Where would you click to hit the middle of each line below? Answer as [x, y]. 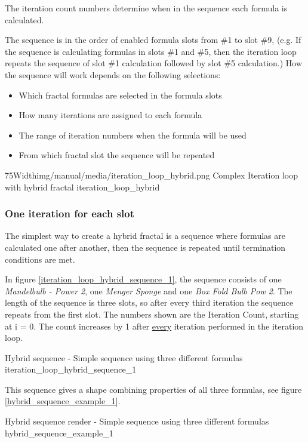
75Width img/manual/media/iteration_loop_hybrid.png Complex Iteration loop [152, 175]
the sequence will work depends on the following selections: [113, 74]
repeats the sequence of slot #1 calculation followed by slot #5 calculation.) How [154, 63]
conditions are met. [40, 259]
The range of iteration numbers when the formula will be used [133, 135]
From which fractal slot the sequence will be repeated [117, 155]
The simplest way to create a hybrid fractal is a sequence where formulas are [145, 236]
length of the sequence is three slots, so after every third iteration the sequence [149, 302]
